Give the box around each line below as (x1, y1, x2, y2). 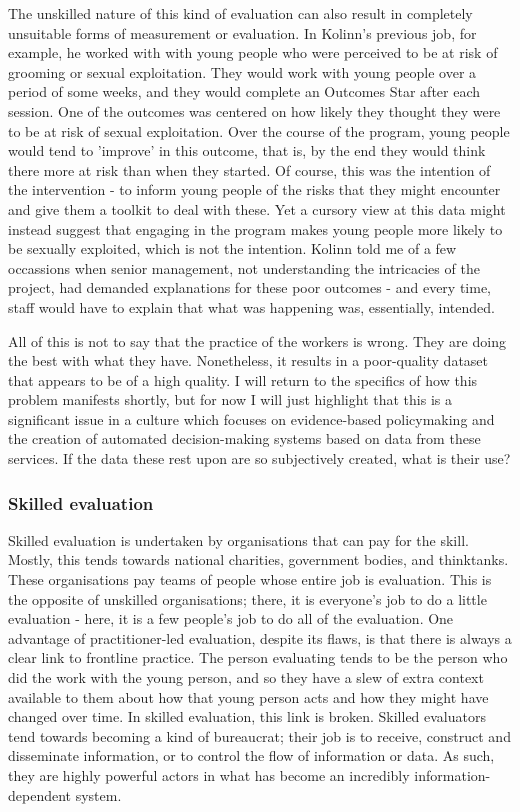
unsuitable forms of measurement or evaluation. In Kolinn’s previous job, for (8, 22, 477, 43)
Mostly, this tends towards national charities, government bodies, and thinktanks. (8, 549, 509, 570)
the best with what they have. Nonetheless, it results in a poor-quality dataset (8, 350, 489, 371)
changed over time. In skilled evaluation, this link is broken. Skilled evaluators (8, 706, 487, 727)
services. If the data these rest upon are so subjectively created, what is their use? (8, 448, 511, 469)
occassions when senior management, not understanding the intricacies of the (8, 257, 480, 278)
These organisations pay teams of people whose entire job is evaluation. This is (8, 569, 492, 590)
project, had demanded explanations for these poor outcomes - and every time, (8, 277, 491, 298)
